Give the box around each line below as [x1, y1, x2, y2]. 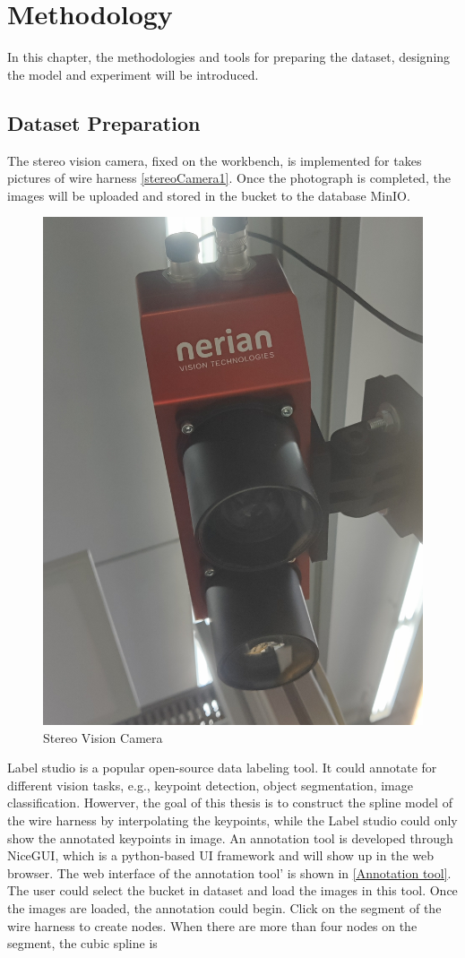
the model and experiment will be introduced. [7, 65, 259, 83]
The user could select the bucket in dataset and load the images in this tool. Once [7, 881, 458, 900]
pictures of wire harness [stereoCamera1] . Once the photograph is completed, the [7, 168, 451, 187]
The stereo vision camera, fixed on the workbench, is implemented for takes [7, 151, 422, 169]
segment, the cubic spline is [7, 934, 158, 953]
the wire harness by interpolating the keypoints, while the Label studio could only [7, 811, 458, 830]
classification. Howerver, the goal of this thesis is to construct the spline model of [7, 793, 452, 812]
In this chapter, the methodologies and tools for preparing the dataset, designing [7, 47, 451, 66]
